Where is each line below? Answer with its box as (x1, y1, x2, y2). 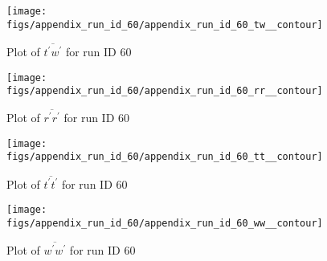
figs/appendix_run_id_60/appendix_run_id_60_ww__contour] (6, 218, 323, 230)
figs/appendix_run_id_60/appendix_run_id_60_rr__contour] (6, 85, 323, 97)
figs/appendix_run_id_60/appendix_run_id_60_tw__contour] (6, 18, 323, 31)
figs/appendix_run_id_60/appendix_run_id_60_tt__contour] (6, 151, 323, 163)
